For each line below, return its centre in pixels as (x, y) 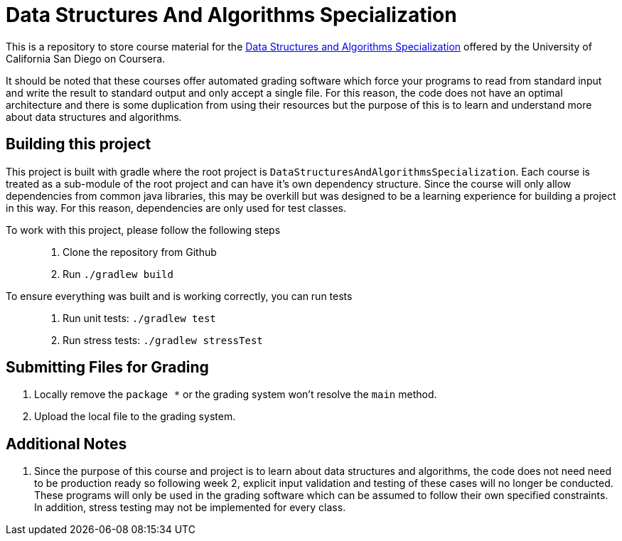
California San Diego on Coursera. (86, 58)
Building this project (79, 144)
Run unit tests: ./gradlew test (139, 318)
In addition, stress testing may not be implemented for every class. (190, 508)
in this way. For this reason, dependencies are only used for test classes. (176, 208)
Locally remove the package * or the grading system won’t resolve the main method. (236, 395)
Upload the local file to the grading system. (135, 417)
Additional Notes (66, 444)
